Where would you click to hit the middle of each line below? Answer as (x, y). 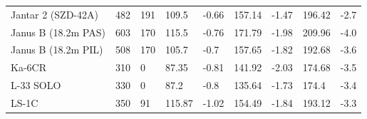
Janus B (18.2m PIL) (57, 50)
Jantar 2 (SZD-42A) (55, 14)
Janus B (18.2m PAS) (58, 32)
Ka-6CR (29, 67)
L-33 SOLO (36, 85)
